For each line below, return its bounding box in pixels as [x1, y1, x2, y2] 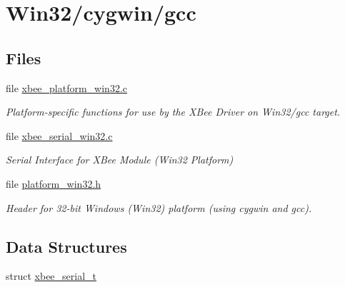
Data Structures [6, 235, 127, 257]
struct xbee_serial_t [6, 268, 97, 283]
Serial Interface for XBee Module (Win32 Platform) [6, 152, 234, 167]
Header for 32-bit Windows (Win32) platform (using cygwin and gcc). [6, 200, 312, 215]
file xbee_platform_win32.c [6, 80, 128, 95]
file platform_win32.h [6, 176, 101, 191]
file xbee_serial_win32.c [6, 128, 113, 143]
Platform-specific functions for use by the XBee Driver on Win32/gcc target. [6, 104, 341, 119]
